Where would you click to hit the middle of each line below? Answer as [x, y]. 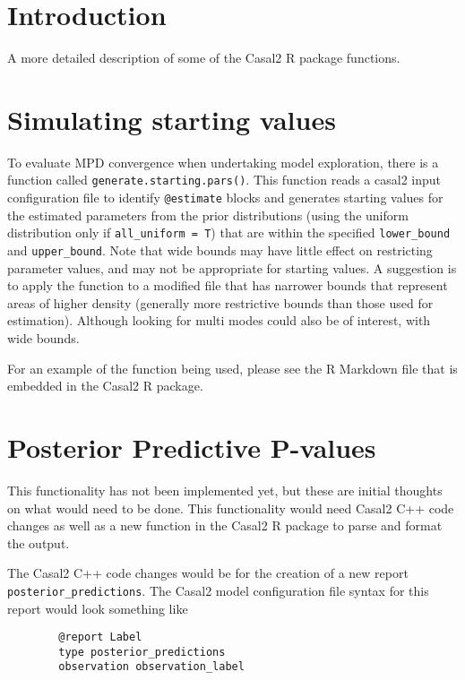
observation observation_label [151, 667]
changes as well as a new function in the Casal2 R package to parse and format [225, 525]
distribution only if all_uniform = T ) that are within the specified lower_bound [229, 232]
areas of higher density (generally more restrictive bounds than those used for [220, 302]
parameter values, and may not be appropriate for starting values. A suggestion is [232, 267]
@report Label [100, 637]
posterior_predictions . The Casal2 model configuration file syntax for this [218, 590]
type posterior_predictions [142, 652]
